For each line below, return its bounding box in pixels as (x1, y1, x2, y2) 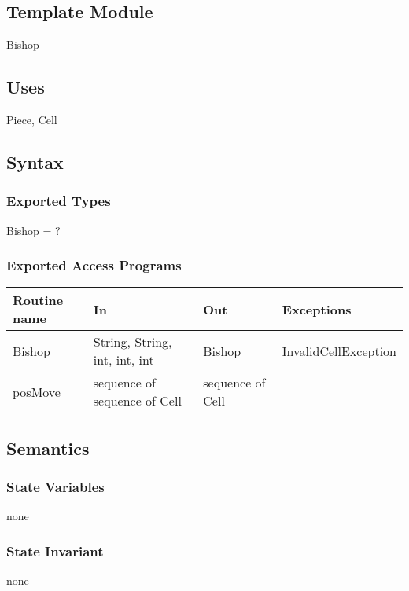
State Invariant (6, 541, 104, 560)
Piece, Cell (6, 112, 57, 127)
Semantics (6, 435, 90, 460)
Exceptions (282, 299, 352, 318)
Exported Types (6, 191, 111, 211)
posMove (13, 382, 61, 401)
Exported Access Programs (6, 255, 182, 275)
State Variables (6, 477, 105, 497)
